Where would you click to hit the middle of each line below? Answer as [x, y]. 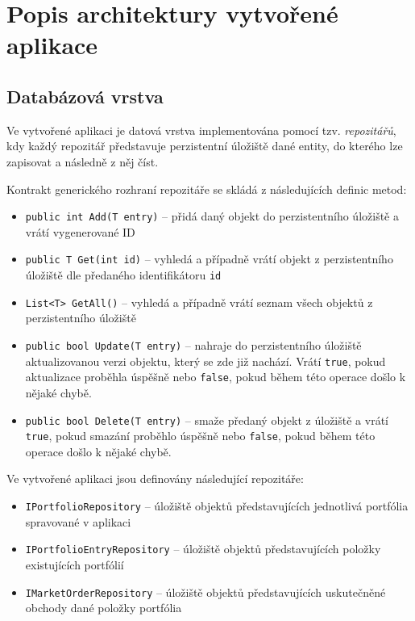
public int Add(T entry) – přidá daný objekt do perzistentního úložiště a [212, 216]
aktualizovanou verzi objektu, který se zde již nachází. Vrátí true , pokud [205, 361]
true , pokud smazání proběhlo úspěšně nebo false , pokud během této [200, 436]
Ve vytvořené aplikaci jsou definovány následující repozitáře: [155, 478]
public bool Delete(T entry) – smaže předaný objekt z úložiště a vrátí [207, 420]
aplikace [52, 45]
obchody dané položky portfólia [104, 608]
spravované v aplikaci [78, 521]
